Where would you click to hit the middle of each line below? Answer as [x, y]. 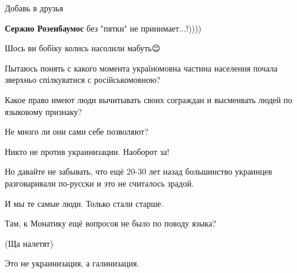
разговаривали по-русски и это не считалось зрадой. [99, 183]
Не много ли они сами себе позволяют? [76, 131]
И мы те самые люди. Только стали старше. [84, 203]
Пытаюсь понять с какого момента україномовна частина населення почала [141, 68]
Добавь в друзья [34, 8]
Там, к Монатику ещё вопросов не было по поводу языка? [111, 223]
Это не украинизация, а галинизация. [72, 263]
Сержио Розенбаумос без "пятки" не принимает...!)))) [103, 28]
